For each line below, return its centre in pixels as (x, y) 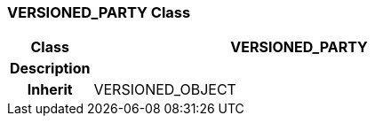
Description (50, 69)
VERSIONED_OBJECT (165, 90)
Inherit (50, 90)
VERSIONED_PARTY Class (99, 12)
